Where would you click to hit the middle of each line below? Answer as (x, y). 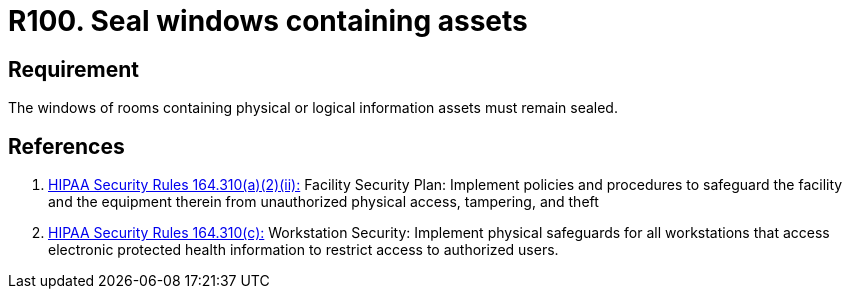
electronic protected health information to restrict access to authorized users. (303, 250)
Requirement (74, 69)
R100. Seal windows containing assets (268, 21)
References (66, 146)
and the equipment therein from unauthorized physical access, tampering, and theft (323, 202)
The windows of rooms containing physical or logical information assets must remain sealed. (313, 108)
